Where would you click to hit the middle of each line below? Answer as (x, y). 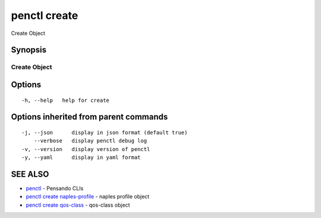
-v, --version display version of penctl (86, 149)
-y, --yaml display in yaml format (81, 158)
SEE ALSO (30, 174)
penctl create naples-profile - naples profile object (88, 197)
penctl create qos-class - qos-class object (78, 205)
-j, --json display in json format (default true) (105, 132)
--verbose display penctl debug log (90, 141)
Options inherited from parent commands (89, 117)
